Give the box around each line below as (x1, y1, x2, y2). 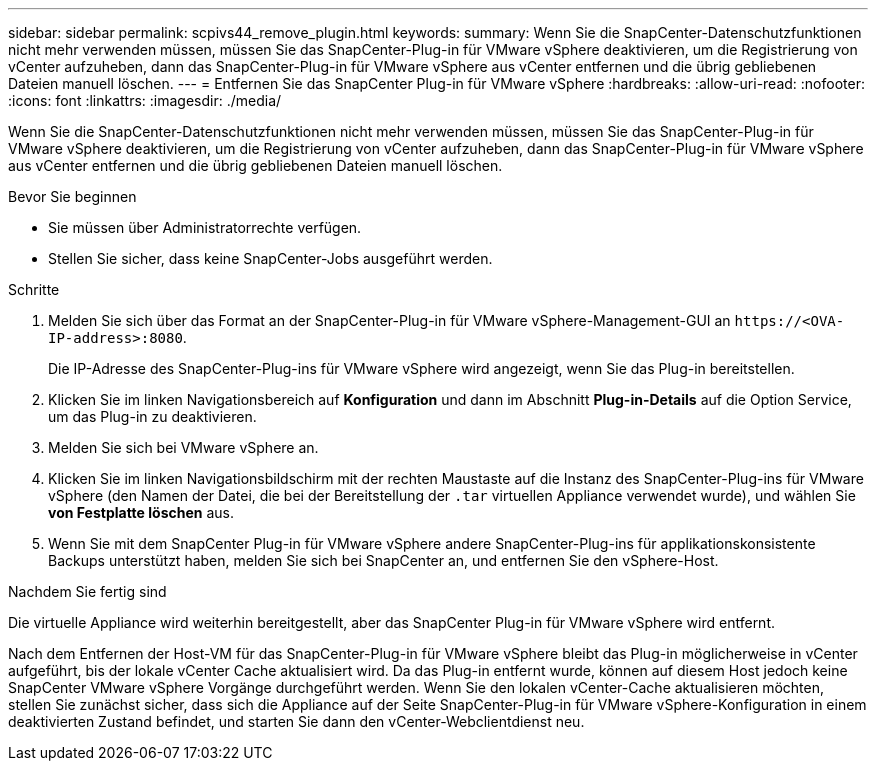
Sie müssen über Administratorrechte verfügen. (48, 219, 362, 236)
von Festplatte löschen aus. (48, 504, 234, 521)
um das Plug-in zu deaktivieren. (48, 408, 257, 425)
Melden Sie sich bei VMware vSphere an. (48, 439, 319, 456)
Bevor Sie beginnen (8, 188, 137, 205)
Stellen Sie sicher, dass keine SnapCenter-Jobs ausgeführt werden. (48, 250, 493, 267)
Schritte (8, 281, 60, 298)
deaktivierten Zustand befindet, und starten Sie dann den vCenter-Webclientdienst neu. (8, 713, 585, 730)
